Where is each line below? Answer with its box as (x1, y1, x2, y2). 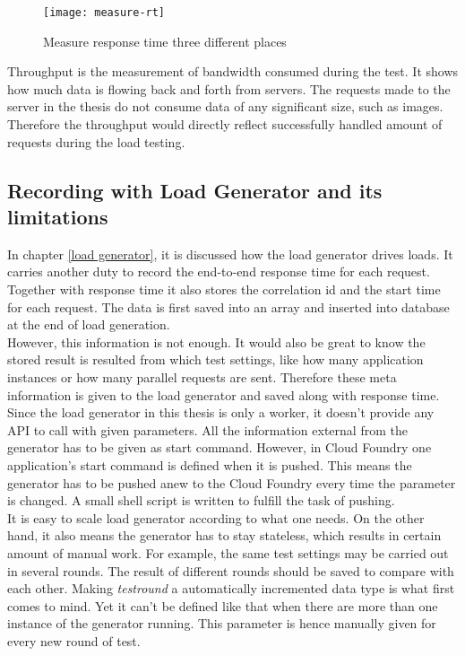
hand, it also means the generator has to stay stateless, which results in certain (7, 526, 442, 545)
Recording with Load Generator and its (7, 176, 383, 204)
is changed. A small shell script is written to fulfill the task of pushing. (7, 491, 395, 510)
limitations (7, 203, 108, 230)
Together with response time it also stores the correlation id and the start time (7, 280, 441, 298)
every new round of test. (7, 631, 141, 650)
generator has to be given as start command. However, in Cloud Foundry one (7, 438, 432, 457)
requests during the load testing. (7, 132, 185, 151)
